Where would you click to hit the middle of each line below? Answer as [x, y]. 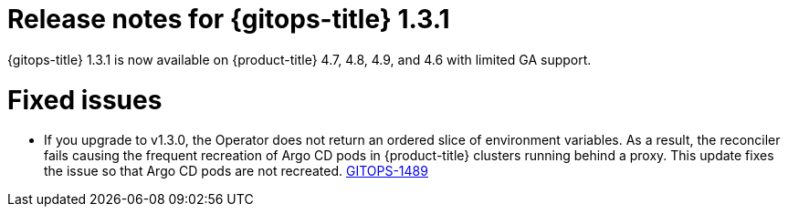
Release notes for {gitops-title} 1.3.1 [229, 19]
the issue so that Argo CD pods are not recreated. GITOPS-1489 [236, 171]
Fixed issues [85, 100]
